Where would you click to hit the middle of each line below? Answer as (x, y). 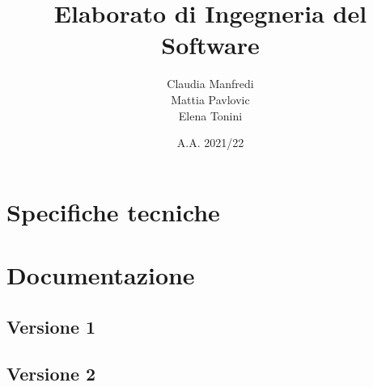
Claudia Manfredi (210, 84)
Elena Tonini (210, 115)
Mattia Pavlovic (210, 99)
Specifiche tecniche (113, 211)
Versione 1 (51, 326)
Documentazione (101, 275)
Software (210, 45)
